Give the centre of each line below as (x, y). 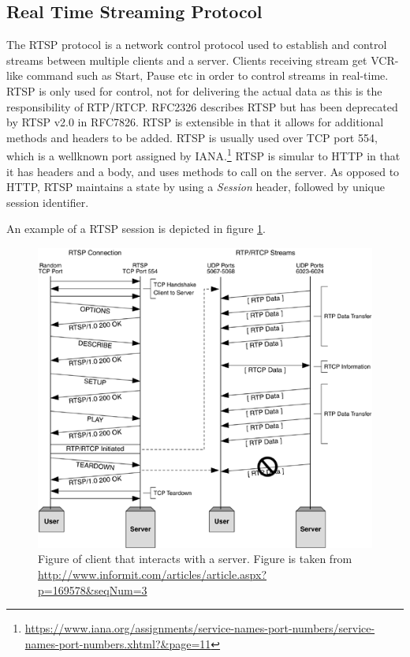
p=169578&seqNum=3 (93, 589)
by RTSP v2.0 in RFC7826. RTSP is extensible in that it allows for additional (195, 122)
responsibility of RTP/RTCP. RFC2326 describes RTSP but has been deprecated (202, 106)
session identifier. (48, 202)
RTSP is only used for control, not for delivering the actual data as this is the (194, 90)
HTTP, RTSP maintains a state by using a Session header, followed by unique (196, 187)
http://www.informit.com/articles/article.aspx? (153, 574)
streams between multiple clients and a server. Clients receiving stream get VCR (201, 60)
